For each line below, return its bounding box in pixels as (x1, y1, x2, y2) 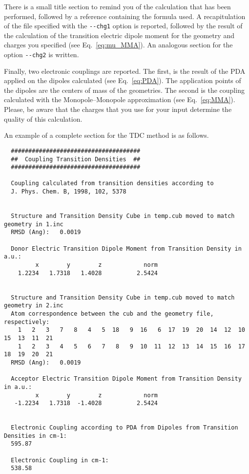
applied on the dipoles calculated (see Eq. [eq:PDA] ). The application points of (4, 75, 241, 86)
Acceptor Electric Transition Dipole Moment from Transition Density (11, 375, 242, 383)
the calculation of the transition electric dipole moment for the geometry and (4, 30, 234, 40)
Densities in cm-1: (4, 432, 67, 439)
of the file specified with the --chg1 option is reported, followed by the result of (4, 21, 243, 31)
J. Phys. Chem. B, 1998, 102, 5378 (11, 188, 126, 195)
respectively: (4, 318, 50, 325)
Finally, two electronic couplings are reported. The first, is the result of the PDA (4, 65, 246, 76)
